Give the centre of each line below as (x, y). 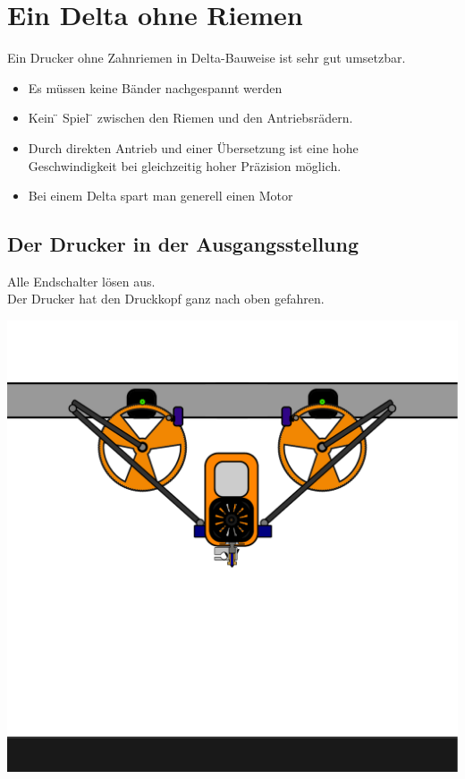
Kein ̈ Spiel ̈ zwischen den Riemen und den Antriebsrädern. (190, 118)
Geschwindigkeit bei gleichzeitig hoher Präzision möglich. (185, 165)
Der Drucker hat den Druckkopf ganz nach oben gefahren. (166, 299)
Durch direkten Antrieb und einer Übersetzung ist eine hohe (193, 147)
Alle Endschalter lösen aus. (81, 281)
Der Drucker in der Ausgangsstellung (183, 244)
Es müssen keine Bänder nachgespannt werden (155, 87)
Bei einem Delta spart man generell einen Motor (161, 196)
